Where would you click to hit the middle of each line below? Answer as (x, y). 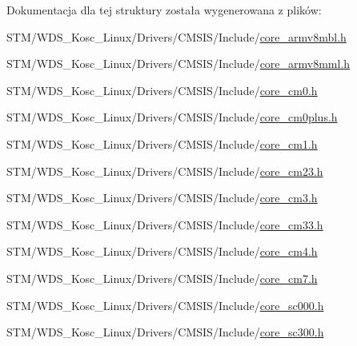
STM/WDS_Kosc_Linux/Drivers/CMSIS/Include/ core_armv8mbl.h (176, 36)
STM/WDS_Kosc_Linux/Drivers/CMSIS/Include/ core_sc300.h (165, 332)
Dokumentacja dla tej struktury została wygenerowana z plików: (164, 10)
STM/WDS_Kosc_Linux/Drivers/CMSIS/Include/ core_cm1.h (162, 143)
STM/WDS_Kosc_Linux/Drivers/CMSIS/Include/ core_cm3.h (162, 198)
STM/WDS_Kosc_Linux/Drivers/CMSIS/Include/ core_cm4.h (162, 251)
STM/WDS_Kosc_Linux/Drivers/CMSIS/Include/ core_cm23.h (165, 171)
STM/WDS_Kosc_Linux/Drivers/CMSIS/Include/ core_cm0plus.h (172, 117)
